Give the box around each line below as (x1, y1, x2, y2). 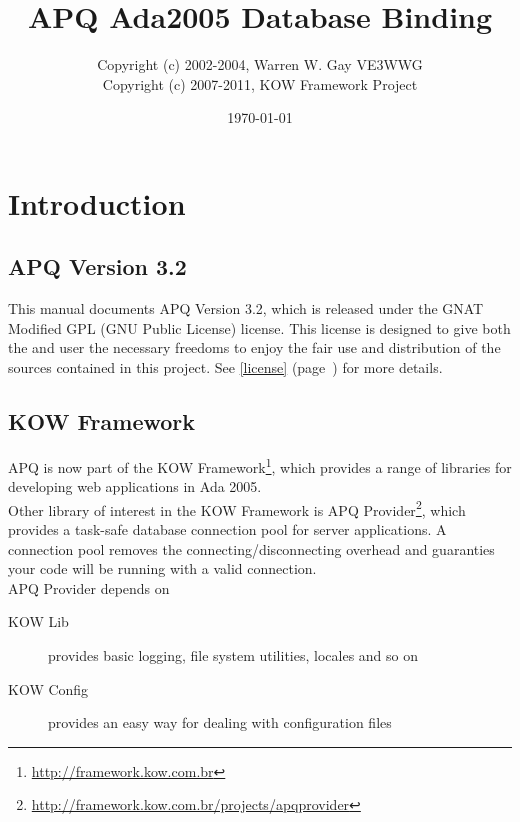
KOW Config (8, 678, 89, 699)
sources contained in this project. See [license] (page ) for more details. (8, 357, 443, 378)
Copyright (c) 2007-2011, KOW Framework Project (102, 73, 418, 94)
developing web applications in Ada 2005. (8, 476, 262, 497)
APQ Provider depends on (8, 577, 170, 598)
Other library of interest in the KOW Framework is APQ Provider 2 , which (8, 496, 466, 520)
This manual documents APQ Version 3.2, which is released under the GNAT (8, 298, 484, 319)
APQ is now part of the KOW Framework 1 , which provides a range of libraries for (8, 453, 512, 477)
